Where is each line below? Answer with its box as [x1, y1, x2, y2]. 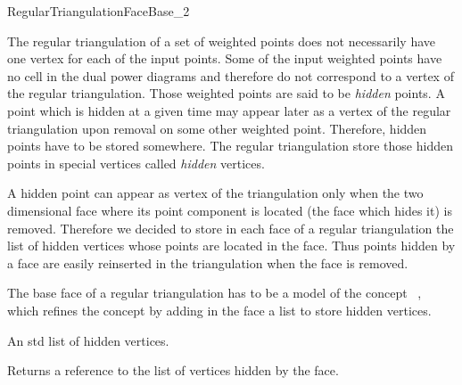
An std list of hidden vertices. [7, 331, 169, 349]
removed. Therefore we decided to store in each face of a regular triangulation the [7, 218, 454, 237]
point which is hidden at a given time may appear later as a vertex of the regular [7, 101, 451, 119]
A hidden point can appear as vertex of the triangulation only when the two [7, 184, 424, 202]
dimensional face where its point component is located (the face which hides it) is [7, 201, 452, 219]
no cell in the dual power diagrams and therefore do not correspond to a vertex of [7, 66, 454, 85]
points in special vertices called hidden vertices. [7, 153, 265, 172]
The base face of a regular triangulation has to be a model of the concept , [7, 283, 422, 302]
